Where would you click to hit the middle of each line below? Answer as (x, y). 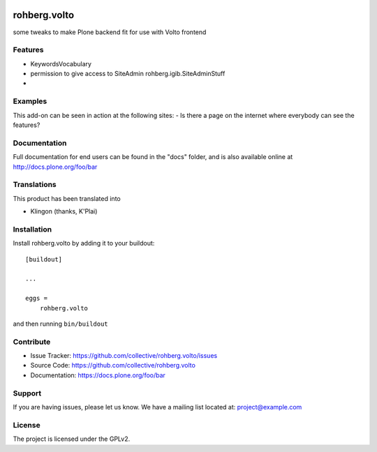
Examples (30, 101)
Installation (32, 229)
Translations (35, 185)
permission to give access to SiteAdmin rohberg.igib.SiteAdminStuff (128, 74)
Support (27, 393)
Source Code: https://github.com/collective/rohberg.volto (113, 366)
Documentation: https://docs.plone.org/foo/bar (98, 375)
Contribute (32, 342)
